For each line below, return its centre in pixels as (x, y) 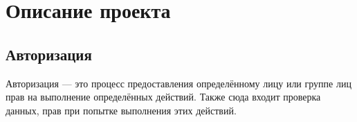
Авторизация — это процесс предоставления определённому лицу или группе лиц (178, 83)
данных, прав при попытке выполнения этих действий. (121, 110)
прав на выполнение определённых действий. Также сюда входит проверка (163, 97)
